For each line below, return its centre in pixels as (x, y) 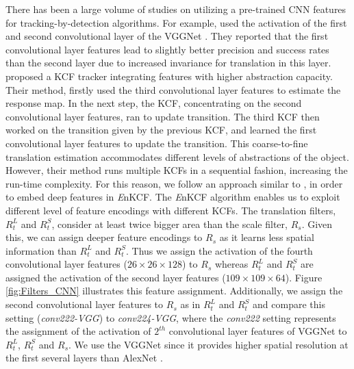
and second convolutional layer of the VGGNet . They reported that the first (167, 36)
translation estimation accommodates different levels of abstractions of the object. (177, 156)
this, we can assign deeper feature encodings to (104, 237)
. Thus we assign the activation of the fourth (219, 250)
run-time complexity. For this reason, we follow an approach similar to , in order (174, 183)
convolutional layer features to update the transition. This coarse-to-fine (157, 143)
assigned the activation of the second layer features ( (116, 277)
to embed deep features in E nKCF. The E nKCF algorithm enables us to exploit (173, 197)
